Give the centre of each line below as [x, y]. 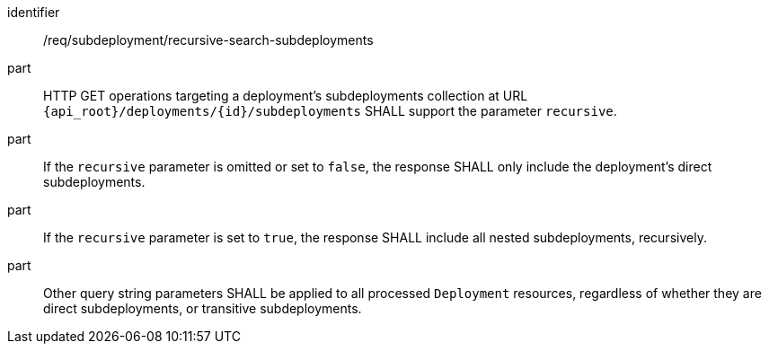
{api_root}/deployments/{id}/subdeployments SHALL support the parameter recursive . [330, 111]
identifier [34, 12]
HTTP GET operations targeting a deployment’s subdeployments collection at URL [286, 96]
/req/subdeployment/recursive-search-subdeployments [208, 40]
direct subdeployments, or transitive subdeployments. [203, 308]
